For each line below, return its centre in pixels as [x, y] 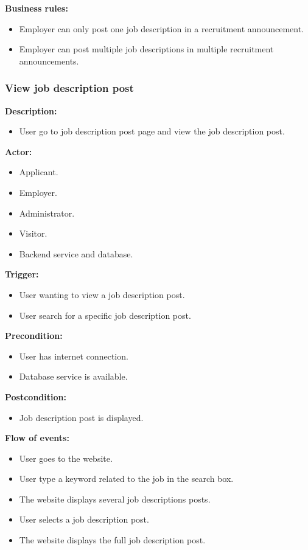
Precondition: [34, 336]
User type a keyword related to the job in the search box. [126, 479]
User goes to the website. [66, 458]
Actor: [19, 151]
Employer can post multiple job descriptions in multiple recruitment [146, 49]
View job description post [69, 88]
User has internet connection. [74, 356]
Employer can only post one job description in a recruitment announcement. [161, 28]
